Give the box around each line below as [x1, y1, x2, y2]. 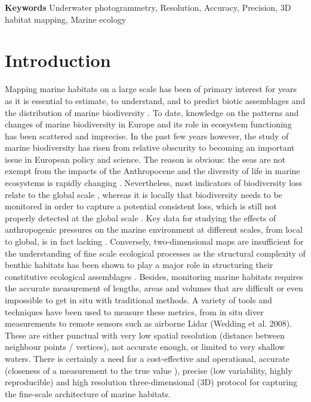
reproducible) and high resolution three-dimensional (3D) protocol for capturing [5, 376, 297, 388]
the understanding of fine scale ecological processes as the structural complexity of [5, 246, 306, 259]
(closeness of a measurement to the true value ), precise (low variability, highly [5, 364, 292, 376]
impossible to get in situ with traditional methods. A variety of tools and [5, 294, 272, 306]
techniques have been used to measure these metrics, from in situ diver [5, 305, 264, 318]
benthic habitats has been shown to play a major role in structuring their [5, 258, 273, 271]
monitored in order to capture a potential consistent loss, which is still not [5, 200, 277, 212]
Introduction [5, 48, 111, 72]
